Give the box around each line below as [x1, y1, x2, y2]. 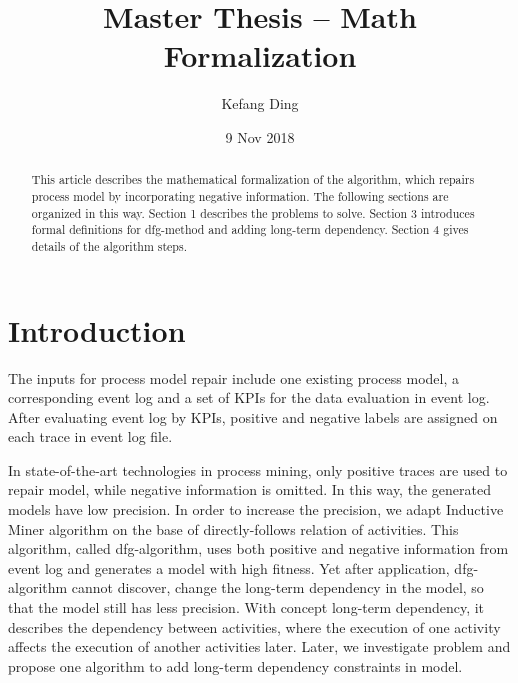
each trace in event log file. [8, 426, 173, 447]
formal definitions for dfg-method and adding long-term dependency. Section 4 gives [31, 221, 469, 238]
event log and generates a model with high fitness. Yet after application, [8, 557, 450, 578]
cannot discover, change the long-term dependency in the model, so [71, 577, 484, 598]
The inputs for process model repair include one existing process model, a [8, 367, 459, 388]
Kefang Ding [221, 93, 299, 114]
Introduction [8, 309, 186, 350]
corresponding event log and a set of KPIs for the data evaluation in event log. [8, 387, 490, 408]
